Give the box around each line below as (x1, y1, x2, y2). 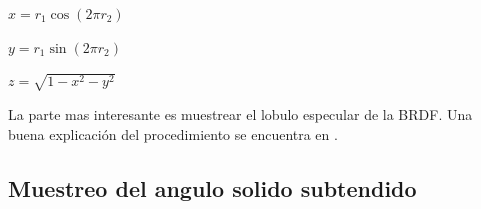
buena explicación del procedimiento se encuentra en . (8, 123, 338, 144)
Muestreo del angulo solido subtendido (8, 172, 417, 203)
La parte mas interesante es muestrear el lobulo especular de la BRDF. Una (8, 103, 473, 124)
